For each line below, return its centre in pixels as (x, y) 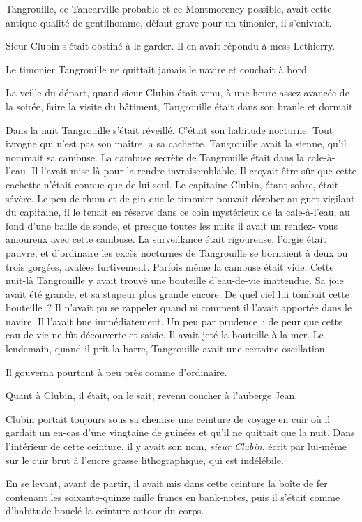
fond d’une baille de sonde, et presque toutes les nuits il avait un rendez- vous (172, 225)
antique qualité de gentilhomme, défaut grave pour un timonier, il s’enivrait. (169, 22)
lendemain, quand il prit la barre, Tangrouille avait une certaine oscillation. (167, 349)
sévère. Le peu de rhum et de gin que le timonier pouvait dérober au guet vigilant (180, 198)
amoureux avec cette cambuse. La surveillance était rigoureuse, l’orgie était (166, 239)
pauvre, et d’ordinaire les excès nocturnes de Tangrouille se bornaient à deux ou (177, 252)
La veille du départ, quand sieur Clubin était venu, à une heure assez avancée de (178, 92)
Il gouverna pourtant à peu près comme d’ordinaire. (116, 372)
